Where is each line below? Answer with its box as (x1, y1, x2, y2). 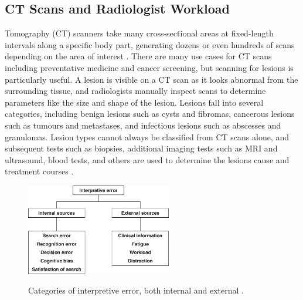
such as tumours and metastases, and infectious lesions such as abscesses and (5, 119, 281, 131)
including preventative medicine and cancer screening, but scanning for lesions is (5, 61, 294, 73)
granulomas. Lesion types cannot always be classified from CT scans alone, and (5, 130, 290, 143)
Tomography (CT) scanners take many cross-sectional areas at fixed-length (5, 27, 274, 39)
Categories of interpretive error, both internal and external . (28, 284, 244, 296)
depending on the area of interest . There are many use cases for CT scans (5, 50, 272, 62)
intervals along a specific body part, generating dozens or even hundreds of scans (5, 38, 295, 50)
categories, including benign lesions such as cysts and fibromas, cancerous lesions (5, 107, 295, 120)
